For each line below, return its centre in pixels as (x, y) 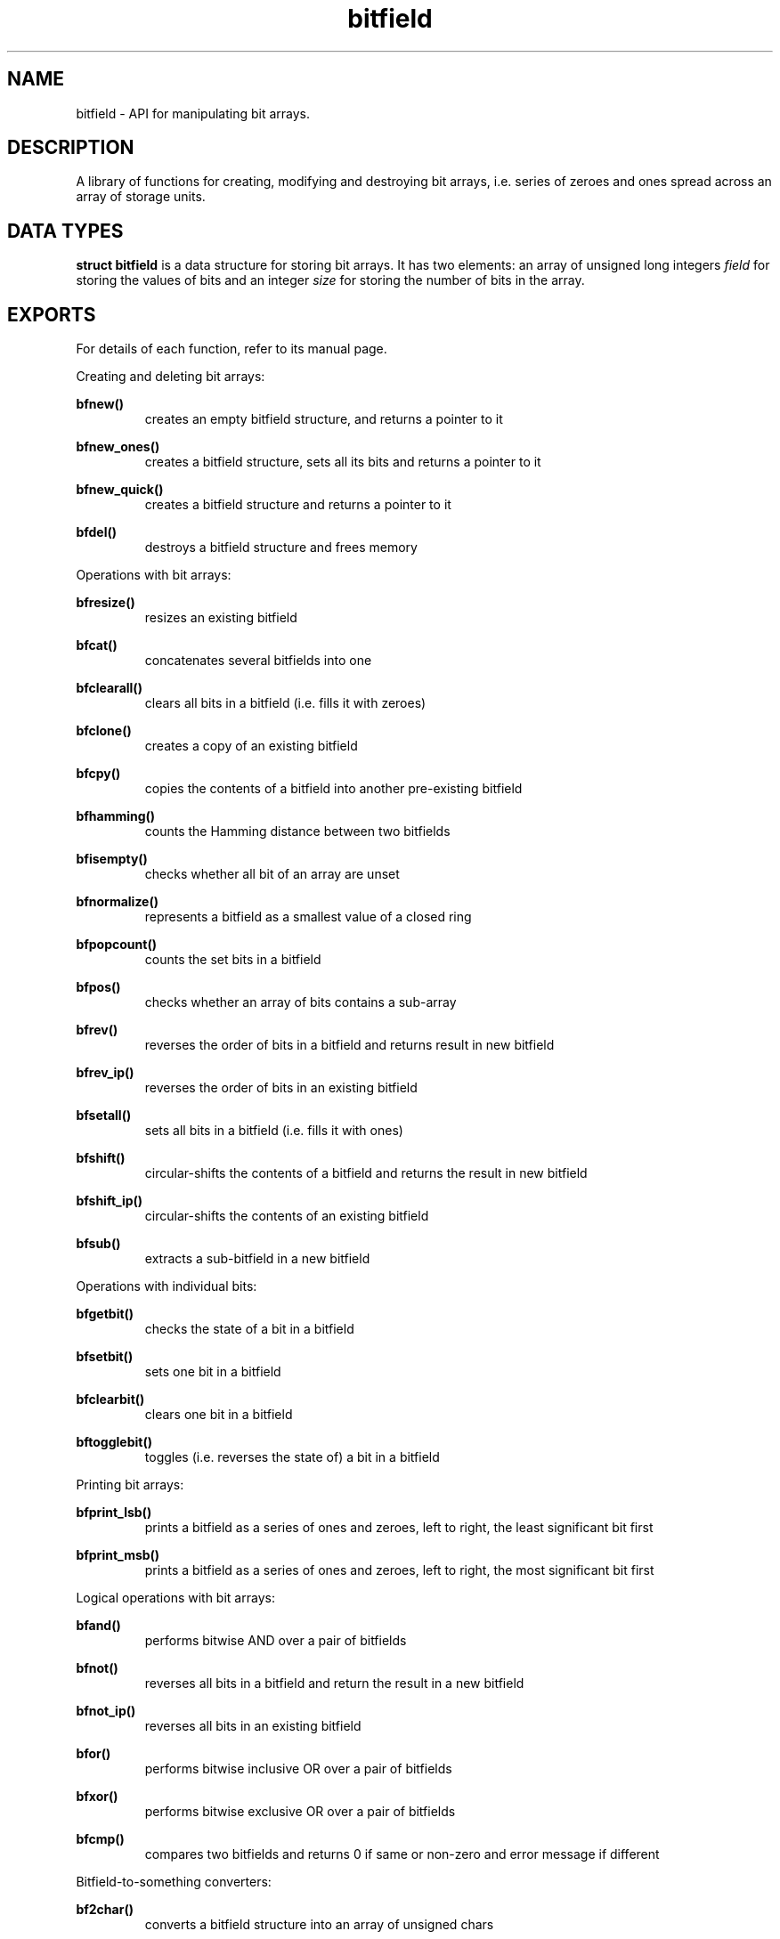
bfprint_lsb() (114, 1513)
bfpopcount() (116, 945)
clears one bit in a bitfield (219, 1415)
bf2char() (105, 1910)
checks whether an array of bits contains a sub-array (301, 1002)
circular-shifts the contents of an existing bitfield (287, 1216)
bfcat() (97, 645)
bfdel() (96, 532)
